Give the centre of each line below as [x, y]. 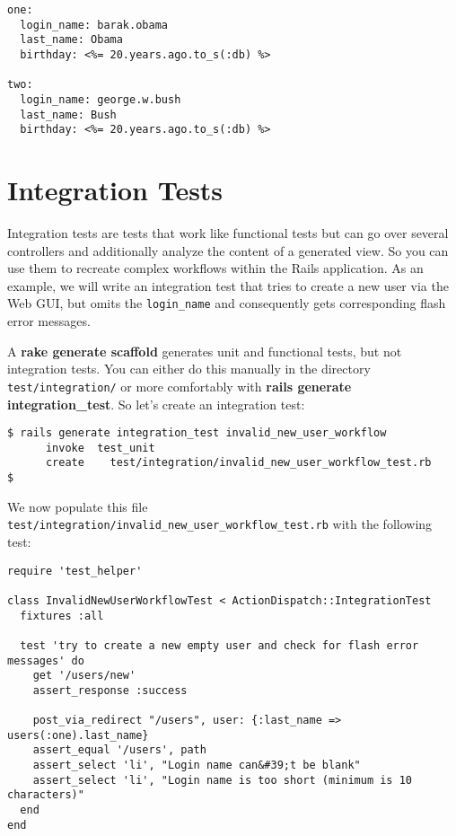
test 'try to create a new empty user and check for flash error [219, 645]
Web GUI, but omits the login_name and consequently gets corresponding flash [227, 303]
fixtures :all [62, 616]
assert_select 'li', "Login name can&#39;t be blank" [197, 766]
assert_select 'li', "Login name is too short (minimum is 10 [223, 780]
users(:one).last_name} [78, 735]
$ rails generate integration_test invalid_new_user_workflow [197, 433]
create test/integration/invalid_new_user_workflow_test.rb [238, 463]
